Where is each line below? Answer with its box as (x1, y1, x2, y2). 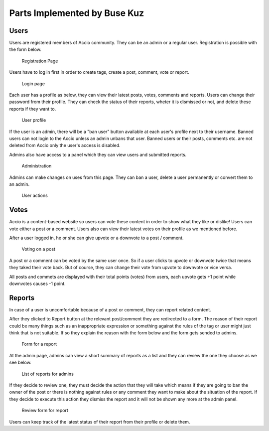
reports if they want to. (9, 106, 56, 112)
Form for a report (21, 341, 57, 347)
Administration (21, 163, 52, 169)
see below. (9, 359, 32, 366)
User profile (21, 117, 46, 123)
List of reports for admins (21, 371, 74, 377)
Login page (21, 80, 45, 87)
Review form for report (21, 408, 68, 414)
